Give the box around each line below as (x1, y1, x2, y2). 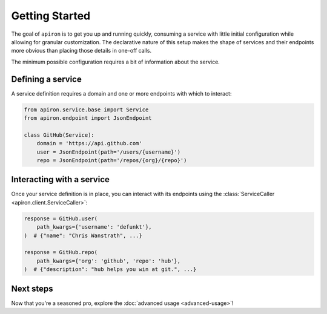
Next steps (11, 283, 53, 293)
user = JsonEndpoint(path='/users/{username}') (36, 148, 181, 155)
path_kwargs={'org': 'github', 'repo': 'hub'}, (36, 257, 181, 264)
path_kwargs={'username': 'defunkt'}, (36, 224, 152, 231)
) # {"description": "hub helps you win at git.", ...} (24, 266, 197, 273)
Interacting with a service (11, 174, 110, 185)
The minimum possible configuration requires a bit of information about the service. (11, 58, 220, 65)
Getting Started (11, 9, 91, 22)
